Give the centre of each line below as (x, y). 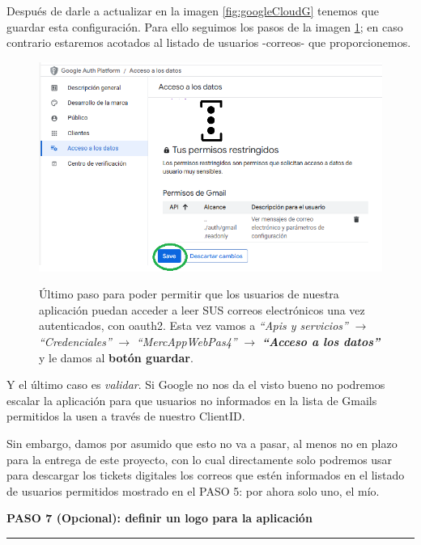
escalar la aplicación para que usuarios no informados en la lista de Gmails (192, 400)
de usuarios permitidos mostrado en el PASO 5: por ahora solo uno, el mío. (193, 490)
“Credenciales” (75, 341)
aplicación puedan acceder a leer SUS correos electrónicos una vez (202, 309)
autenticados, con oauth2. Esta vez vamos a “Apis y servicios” (193, 325)
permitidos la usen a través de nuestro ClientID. (126, 416)
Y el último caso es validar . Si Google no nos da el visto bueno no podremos (196, 384)
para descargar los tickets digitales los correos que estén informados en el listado (206, 475)
